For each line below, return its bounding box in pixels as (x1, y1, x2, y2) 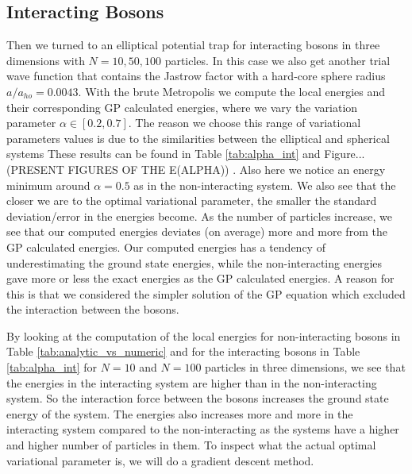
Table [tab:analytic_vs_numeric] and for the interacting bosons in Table (6, 343, 360, 360)
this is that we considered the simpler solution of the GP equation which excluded (6, 285, 406, 302)
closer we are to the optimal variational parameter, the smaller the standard (6, 192, 377, 209)
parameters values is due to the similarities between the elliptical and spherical (6, 129, 390, 146)
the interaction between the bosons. (6, 301, 179, 318)
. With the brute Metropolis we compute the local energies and (78, 83, 386, 99)
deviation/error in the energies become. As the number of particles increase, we (6, 207, 392, 224)
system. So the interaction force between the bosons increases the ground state (6, 390, 389, 407)
